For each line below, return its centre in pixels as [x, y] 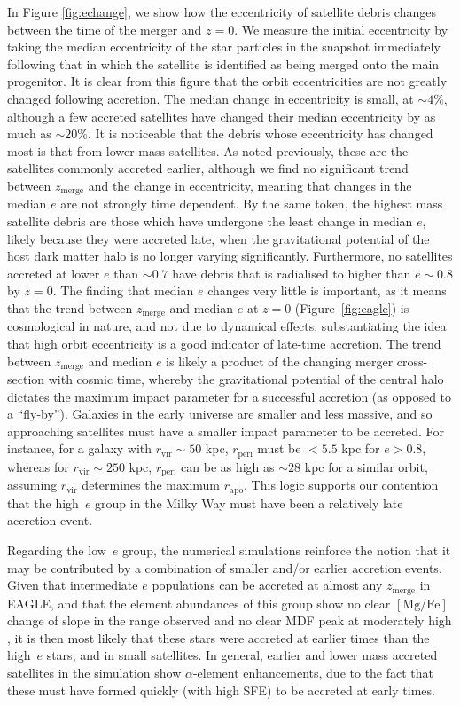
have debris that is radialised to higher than [292, 273]
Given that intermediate [73, 585]
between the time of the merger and [105, 29]
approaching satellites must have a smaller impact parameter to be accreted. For [226, 431]
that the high [43, 502]
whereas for [38, 466]
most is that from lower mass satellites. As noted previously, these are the [208, 150]
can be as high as [228, 466]
